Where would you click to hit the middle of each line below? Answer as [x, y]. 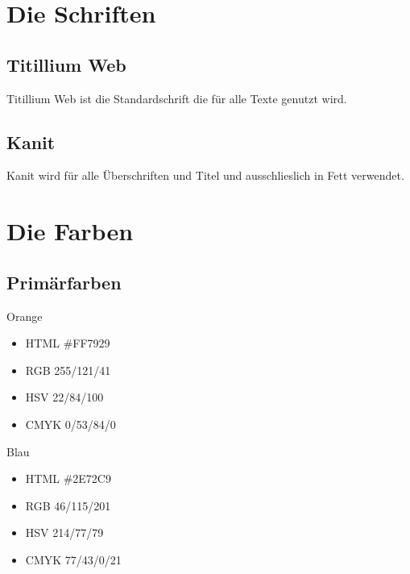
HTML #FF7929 [68, 343]
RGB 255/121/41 [68, 370]
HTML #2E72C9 [68, 478]
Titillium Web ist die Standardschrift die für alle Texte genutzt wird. [177, 98]
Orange [25, 316]
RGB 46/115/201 [68, 505]
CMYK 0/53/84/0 [70, 424]
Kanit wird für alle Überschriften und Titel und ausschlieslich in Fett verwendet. [205, 175]
